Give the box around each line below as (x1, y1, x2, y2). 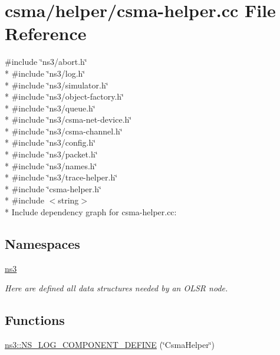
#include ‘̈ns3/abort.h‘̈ (5, 55, 87, 68)
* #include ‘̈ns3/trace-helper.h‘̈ (5, 171, 118, 183)
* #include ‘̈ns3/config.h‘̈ (5, 136, 96, 149)
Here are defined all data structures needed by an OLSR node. (5, 282, 228, 294)
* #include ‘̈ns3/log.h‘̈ (5, 67, 85, 79)
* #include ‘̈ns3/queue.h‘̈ (5, 101, 95, 114)
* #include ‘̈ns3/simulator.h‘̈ (5, 78, 108, 91)
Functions (5, 311, 65, 329)
